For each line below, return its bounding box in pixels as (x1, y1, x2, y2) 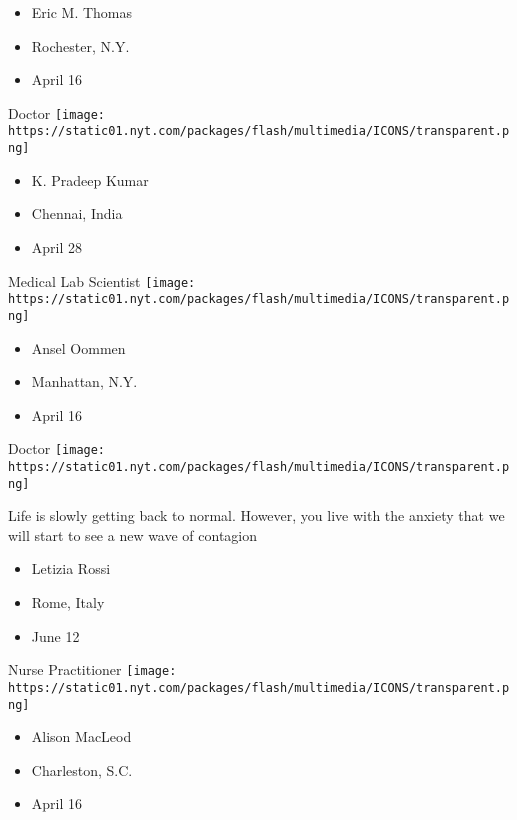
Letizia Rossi (31, 558, 111, 579)
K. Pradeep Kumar (31, 169, 149, 190)
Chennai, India (31, 203, 123, 224)
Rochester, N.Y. (31, 35, 130, 56)
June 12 (31, 625, 80, 646)
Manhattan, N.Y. (31, 371, 138, 392)
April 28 (31, 236, 83, 257)
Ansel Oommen (31, 337, 126, 358)
